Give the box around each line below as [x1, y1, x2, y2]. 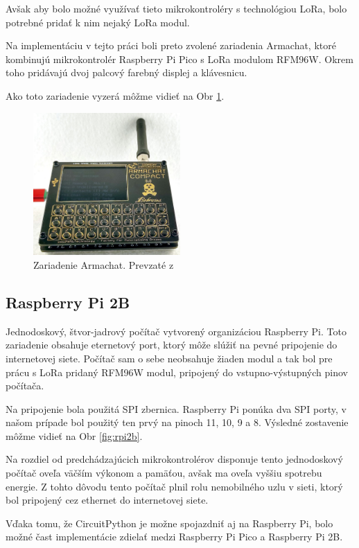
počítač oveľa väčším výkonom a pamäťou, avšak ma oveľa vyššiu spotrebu [6, 466, 322, 480]
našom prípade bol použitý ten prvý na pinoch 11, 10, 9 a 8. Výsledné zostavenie [6, 415, 349, 430]
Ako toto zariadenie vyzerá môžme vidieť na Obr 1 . [6, 88, 225, 103]
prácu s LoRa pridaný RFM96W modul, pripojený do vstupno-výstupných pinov [6, 364, 348, 379]
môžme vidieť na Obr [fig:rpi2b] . [6, 428, 143, 443]
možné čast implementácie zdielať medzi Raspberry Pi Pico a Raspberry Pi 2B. [6, 529, 343, 544]
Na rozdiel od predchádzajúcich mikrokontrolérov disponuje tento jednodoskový [6, 452, 343, 466]
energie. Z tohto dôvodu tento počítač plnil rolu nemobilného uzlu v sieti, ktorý [6, 479, 343, 493]
